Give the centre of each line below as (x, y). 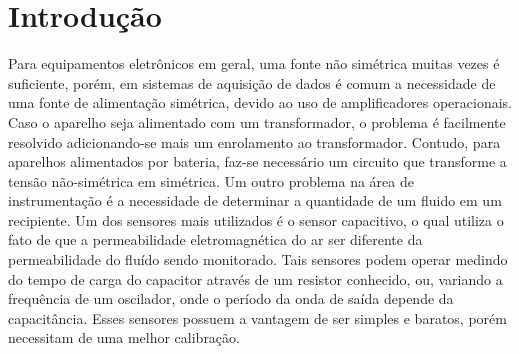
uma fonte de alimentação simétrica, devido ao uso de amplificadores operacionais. (260, 102)
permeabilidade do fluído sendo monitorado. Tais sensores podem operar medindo (258, 259)
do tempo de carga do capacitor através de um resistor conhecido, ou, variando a (255, 278)
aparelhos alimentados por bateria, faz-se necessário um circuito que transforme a (257, 161)
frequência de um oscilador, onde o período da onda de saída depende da (231, 298)
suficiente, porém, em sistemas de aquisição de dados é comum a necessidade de (252, 82)
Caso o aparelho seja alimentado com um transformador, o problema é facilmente (257, 121)
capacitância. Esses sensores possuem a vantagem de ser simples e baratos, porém (257, 317)
